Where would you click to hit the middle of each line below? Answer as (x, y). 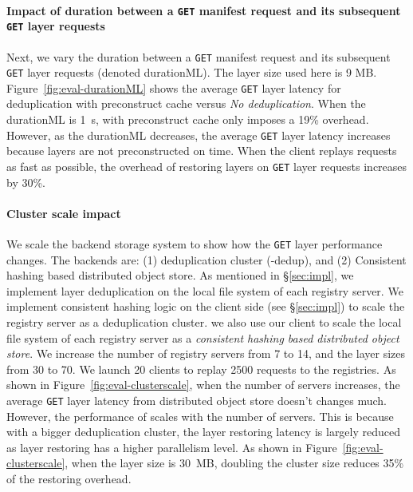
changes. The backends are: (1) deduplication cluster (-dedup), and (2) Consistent (206, 259)
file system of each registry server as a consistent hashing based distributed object (203, 337)
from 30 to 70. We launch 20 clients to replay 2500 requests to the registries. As (201, 369)
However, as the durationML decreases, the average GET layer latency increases (199, 135)
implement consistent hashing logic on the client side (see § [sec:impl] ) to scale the (206, 306)
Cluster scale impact (64, 213)
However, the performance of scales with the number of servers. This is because (200, 416)
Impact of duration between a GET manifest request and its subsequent (204, 10)
